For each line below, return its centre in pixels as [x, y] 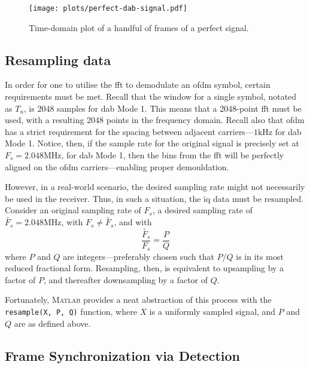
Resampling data [58, 59]
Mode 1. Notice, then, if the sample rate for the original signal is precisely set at [152, 143]
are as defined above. [52, 323]
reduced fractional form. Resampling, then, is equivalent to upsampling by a [145, 268]
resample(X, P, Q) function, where [71, 311]
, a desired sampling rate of [202, 210]
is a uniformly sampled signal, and [212, 311]
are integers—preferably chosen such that [139, 256]
